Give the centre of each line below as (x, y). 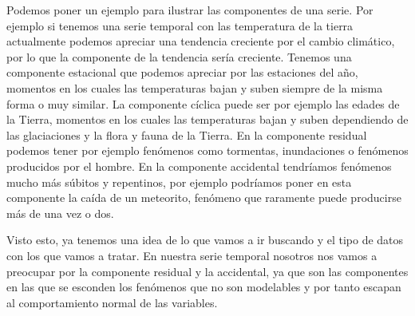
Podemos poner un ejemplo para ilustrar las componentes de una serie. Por (190, 10)
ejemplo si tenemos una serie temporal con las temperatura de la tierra (180, 25)
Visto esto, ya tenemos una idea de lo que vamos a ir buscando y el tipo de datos (205, 240)
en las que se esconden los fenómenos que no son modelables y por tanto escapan (204, 287)
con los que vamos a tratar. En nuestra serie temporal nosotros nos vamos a (192, 255)
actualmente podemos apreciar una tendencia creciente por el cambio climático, (201, 41)
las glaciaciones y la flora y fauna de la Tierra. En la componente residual (187, 134)
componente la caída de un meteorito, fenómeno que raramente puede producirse (204, 197)
